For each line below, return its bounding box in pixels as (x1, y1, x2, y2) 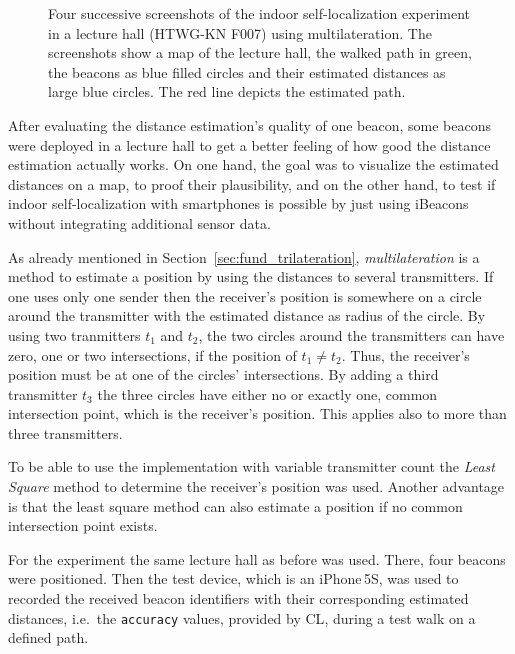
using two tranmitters (8, 324, 141, 345)
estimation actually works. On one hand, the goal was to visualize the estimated (8, 154, 499, 175)
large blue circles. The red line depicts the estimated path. (48, 81, 406, 102)
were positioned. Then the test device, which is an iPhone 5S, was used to (8, 568, 459, 589)
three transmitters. (8, 422, 123, 443)
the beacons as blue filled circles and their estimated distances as (48, 61, 446, 82)
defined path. (8, 627, 89, 648)
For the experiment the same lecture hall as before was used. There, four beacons (8, 548, 506, 569)
